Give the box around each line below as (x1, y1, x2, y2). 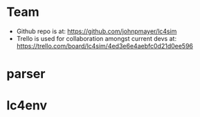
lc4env (6, 98, 48, 114)
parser (6, 66, 46, 82)
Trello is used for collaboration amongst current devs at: (16, 34, 177, 42)
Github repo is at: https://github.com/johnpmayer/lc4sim (16, 27, 177, 35)
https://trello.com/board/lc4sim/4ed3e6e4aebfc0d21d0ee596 (16, 42, 194, 50)
